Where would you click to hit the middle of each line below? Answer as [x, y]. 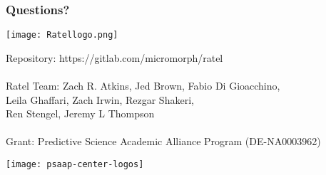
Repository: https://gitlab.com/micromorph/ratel [114, 57]
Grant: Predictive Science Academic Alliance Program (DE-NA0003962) [163, 141]
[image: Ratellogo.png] [62, 35]
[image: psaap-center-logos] [75, 165]
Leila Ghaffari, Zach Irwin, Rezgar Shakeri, [100, 99]
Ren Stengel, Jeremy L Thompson [80, 113]
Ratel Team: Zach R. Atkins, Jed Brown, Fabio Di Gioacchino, [143, 86]
